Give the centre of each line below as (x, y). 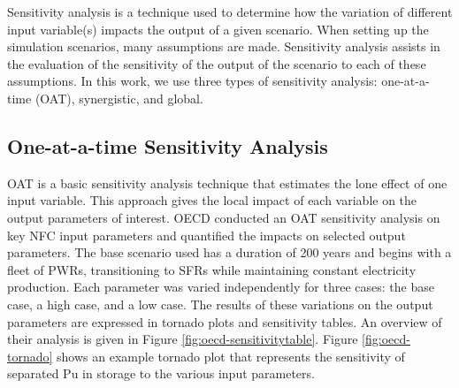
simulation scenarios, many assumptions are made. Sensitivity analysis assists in (224, 46)
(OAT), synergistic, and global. (119, 98)
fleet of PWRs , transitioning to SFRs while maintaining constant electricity (212, 269)
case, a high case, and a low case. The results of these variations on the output (220, 304)
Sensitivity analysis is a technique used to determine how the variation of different (230, 11)
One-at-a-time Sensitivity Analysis (168, 145)
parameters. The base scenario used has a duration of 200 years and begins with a (229, 252)
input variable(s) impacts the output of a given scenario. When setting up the (218, 29)
